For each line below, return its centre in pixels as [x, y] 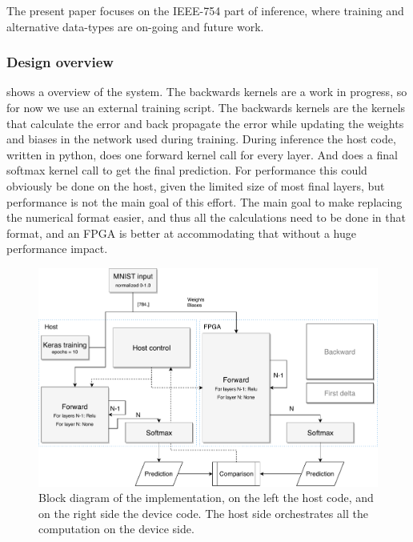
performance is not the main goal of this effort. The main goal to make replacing [204, 201]
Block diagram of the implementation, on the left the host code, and [206, 498]
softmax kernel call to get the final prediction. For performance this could [187, 170]
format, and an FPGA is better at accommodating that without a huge [181, 233]
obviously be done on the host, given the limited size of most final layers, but [196, 185]
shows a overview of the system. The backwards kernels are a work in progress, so [207, 92]
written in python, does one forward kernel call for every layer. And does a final [202, 154]
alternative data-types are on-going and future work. [135, 26]
